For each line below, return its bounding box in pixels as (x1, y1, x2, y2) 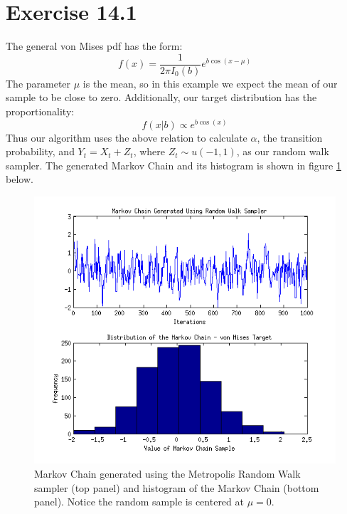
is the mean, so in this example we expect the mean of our (82, 75, 338, 90)
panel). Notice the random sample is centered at (34, 494, 244, 509)
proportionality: (6, 103, 75, 118)
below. (6, 172, 33, 187)
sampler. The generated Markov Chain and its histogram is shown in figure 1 (6, 157, 341, 172)
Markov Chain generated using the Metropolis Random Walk (34, 466, 301, 481)
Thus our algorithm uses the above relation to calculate (6, 130, 247, 145)
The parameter (6, 75, 71, 90)
